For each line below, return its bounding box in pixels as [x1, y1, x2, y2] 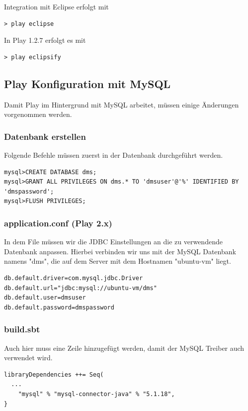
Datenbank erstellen [4, 130, 86, 142]
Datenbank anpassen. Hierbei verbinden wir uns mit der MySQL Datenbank [4, 246, 236, 256]
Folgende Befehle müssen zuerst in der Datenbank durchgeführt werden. [4, 149, 223, 160]
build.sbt [4, 323, 40, 335]
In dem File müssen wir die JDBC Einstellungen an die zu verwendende [4, 236, 223, 247]
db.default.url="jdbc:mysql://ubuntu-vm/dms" [4, 284, 157, 292]
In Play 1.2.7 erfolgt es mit [4, 35, 86, 45]
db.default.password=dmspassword [4, 304, 114, 311]
